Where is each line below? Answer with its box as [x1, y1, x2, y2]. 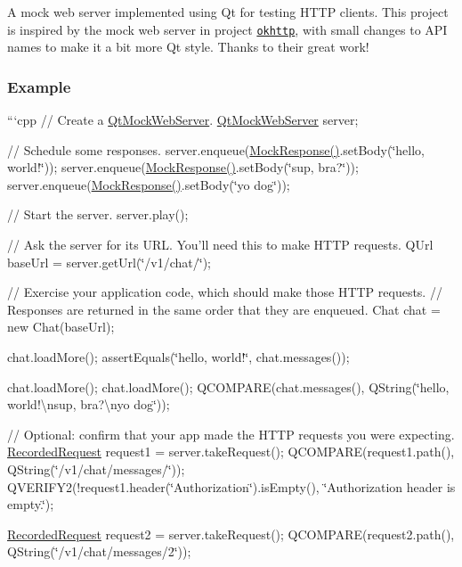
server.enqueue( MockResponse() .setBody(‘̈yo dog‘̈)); [7, 175, 290, 193]
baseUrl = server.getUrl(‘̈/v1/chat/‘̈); [7, 252, 211, 271]
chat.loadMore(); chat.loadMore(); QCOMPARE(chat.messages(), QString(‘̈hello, [7, 377, 450, 396]
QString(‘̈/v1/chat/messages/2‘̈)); [7, 542, 191, 561]
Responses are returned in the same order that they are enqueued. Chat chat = [7, 300, 441, 318]
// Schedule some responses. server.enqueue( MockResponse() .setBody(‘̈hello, [7, 140, 425, 159]
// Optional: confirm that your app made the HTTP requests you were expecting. [7, 424, 455, 443]
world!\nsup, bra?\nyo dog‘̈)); [7, 395, 170, 414]
